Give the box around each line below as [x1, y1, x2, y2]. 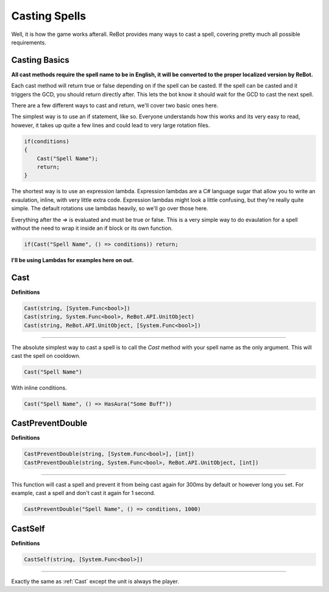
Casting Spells [11, 9, 87, 23]
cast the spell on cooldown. [11, 352, 80, 359]
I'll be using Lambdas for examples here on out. [11, 256, 134, 263]
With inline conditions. [11, 384, 67, 391]
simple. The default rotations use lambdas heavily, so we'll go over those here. [11, 205, 208, 212]
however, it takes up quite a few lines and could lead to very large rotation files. [11, 121, 210, 129]
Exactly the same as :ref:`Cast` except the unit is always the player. [11, 577, 179, 585]
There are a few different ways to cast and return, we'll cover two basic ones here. [11, 102, 219, 109]
